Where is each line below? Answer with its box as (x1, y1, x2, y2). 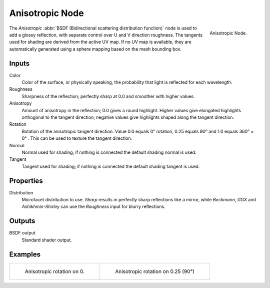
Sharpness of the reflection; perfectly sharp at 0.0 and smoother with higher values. (21, 93, 195, 99)
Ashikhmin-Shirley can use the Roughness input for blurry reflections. (21, 203, 165, 210)
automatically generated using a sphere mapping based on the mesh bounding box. (9, 46, 182, 52)
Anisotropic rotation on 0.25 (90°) (115, 268, 194, 275)
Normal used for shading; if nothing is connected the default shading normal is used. (21, 149, 197, 155)
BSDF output (9, 230, 36, 236)
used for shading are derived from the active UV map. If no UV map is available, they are (9, 39, 192, 45)
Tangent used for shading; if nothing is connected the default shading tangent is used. (21, 163, 200, 169)
